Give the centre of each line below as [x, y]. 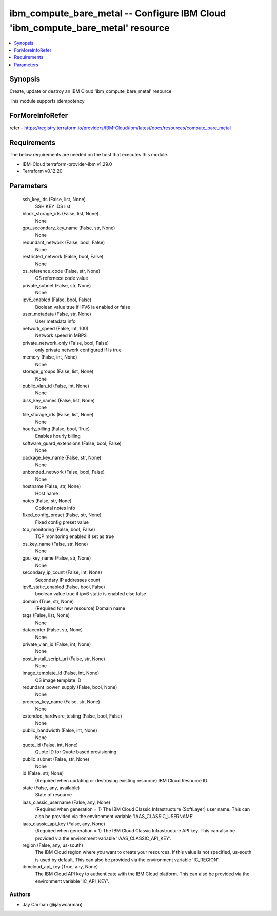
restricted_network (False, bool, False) [63, 256]
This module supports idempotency [47, 101]
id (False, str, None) [43, 773]
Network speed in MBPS [61, 335]
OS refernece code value [62, 278]
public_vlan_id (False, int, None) [56, 386]
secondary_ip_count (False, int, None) [62, 572]
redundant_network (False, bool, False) [64, 242]
